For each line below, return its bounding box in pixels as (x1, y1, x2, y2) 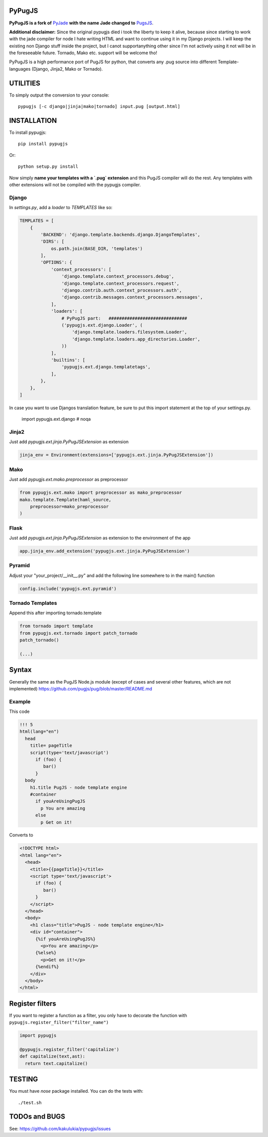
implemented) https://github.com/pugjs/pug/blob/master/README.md (9, 685, 152, 691)
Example (9, 698, 31, 705)
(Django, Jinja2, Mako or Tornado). (31, 66, 103, 72)
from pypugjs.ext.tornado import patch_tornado (19, 630, 137, 636)
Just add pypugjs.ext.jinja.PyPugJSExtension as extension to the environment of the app (9, 535, 191, 541)
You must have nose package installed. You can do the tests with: (9, 1088, 143, 1094)
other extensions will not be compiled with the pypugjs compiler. (9, 182, 141, 188)
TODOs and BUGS (9, 1113, 66, 1121)
